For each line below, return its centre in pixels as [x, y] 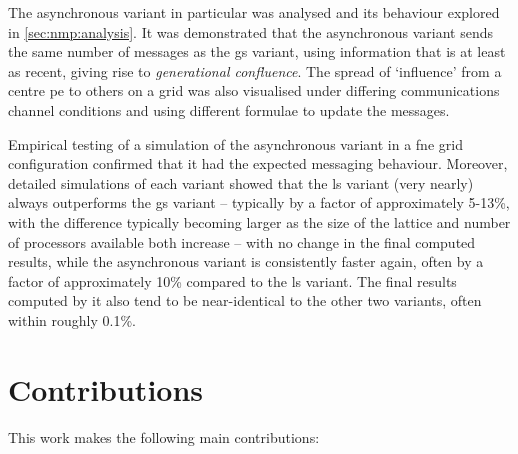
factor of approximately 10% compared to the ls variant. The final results [232, 280]
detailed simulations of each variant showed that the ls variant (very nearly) [241, 182]
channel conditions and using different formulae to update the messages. [229, 109]
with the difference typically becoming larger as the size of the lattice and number [259, 221]
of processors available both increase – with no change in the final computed [242, 241]
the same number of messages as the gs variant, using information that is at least [257, 51]
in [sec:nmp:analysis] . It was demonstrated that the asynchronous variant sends [250, 31]
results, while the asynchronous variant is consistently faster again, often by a [246, 261]
